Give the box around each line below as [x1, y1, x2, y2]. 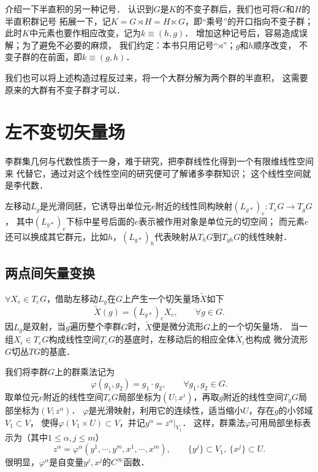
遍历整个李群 [69, 320, 121, 333]
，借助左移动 [46, 292, 98, 304]
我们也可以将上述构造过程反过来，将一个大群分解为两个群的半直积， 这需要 [5, 71, 308, 83]
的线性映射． [240, 230, 292, 242]
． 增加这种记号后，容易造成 [184, 26, 299, 39]
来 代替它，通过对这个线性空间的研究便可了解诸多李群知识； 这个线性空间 [5, 166, 303, 179]
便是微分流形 [152, 320, 204, 333]
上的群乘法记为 [55, 365, 115, 378]
